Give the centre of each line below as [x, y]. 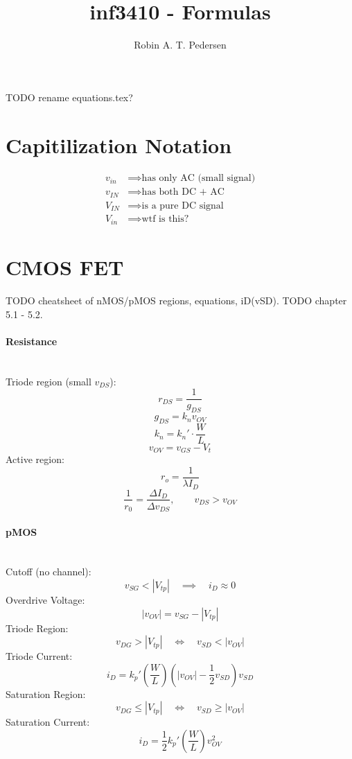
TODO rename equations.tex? [69, 97]
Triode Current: [39, 656]
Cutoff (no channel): [49, 572]
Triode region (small [49, 381]
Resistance [32, 341]
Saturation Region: [46, 693]
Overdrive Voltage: [45, 600]
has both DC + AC [183, 192]
